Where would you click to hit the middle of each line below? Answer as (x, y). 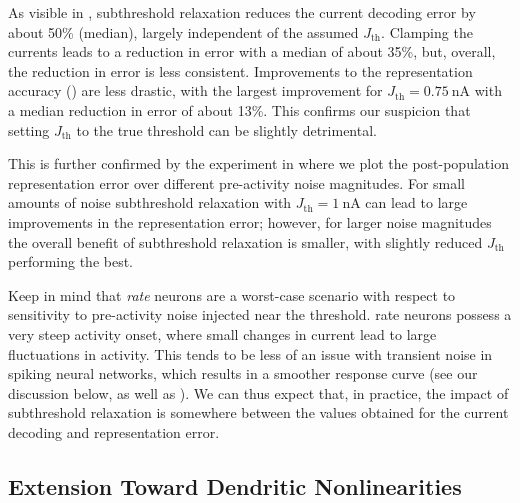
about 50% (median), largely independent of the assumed (183, 31)
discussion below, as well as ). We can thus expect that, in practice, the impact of (258, 392)
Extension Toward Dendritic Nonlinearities (235, 485)
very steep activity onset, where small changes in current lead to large (222, 333)
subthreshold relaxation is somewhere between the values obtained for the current (258, 412)
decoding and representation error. (114, 431)
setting (29, 129)
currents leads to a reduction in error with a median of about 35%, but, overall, (252, 51)
